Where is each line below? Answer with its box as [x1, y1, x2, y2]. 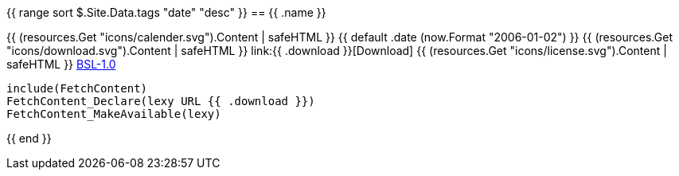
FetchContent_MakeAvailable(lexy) [6, 108, 221, 120]
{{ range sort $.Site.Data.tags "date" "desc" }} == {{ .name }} [6, 6, 326, 19]
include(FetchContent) [6, 82, 148, 95]
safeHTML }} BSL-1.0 [6, 57, 116, 71]
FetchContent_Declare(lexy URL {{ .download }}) [6, 95, 315, 108]
